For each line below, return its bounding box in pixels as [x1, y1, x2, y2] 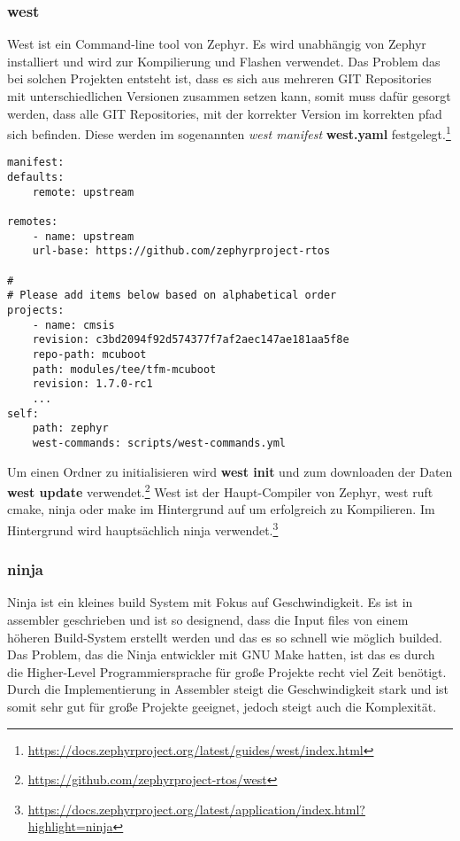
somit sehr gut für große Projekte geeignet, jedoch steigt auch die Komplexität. [7, 697, 437, 716]
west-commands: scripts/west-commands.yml [32, 436, 286, 449]
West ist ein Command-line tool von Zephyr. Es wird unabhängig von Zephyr [7, 35, 426, 53]
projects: [7, 304, 65, 316]
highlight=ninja [27, 817, 113, 836]
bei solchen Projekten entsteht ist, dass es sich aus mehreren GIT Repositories [7, 69, 432, 88]
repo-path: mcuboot [32, 347, 147, 361]
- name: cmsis [32, 318, 115, 331]
